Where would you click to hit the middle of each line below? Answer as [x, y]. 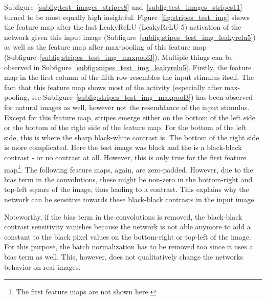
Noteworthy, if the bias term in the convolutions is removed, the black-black [123, 216]
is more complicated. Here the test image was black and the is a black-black [123, 147]
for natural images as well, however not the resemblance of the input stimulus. [127, 107]
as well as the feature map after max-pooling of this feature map [105, 47]
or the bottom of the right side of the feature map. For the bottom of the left [125, 127]
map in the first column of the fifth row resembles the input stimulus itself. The [129, 77]
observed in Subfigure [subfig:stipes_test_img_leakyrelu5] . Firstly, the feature [128, 67]
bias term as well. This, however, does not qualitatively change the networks [124, 256]
